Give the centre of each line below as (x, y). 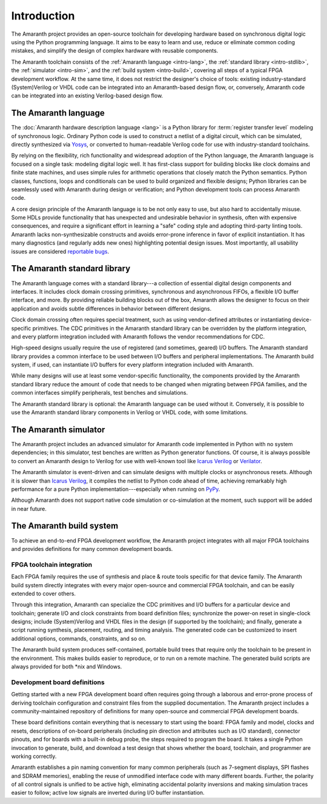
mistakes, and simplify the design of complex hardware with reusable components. (115, 51)
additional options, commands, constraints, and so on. (79, 638)
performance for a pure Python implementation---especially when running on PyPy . (116, 489)
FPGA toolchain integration (52, 564)
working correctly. (34, 756)
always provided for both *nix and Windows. (67, 667)
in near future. (29, 509)
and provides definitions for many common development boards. (92, 549)
